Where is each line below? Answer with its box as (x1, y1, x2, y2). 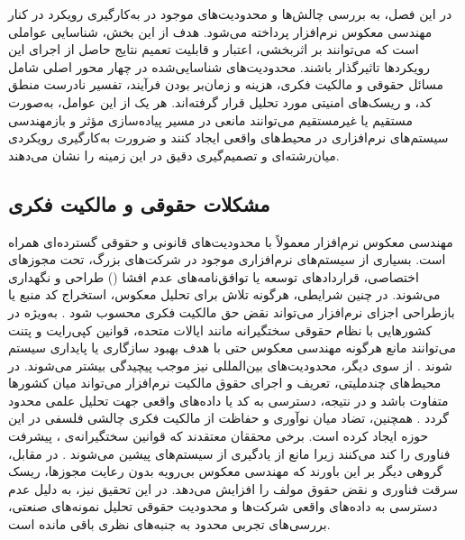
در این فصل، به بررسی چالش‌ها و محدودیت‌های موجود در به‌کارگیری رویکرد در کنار (8, 5, 452, 23)
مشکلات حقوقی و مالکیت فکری (8, 189, 270, 217)
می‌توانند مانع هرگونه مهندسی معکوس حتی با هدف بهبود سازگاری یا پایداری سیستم (8, 338, 456, 357)
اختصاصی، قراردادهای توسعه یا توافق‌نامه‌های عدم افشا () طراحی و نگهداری (8, 267, 419, 286)
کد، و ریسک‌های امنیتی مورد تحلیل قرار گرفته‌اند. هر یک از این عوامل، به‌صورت (8, 92, 433, 111)
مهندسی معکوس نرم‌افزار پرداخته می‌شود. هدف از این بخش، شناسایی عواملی (8, 22, 433, 41)
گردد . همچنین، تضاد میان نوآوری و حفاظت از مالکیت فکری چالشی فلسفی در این (8, 408, 449, 427)
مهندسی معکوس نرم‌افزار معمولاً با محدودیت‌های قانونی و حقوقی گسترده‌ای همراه (8, 232, 453, 251)
